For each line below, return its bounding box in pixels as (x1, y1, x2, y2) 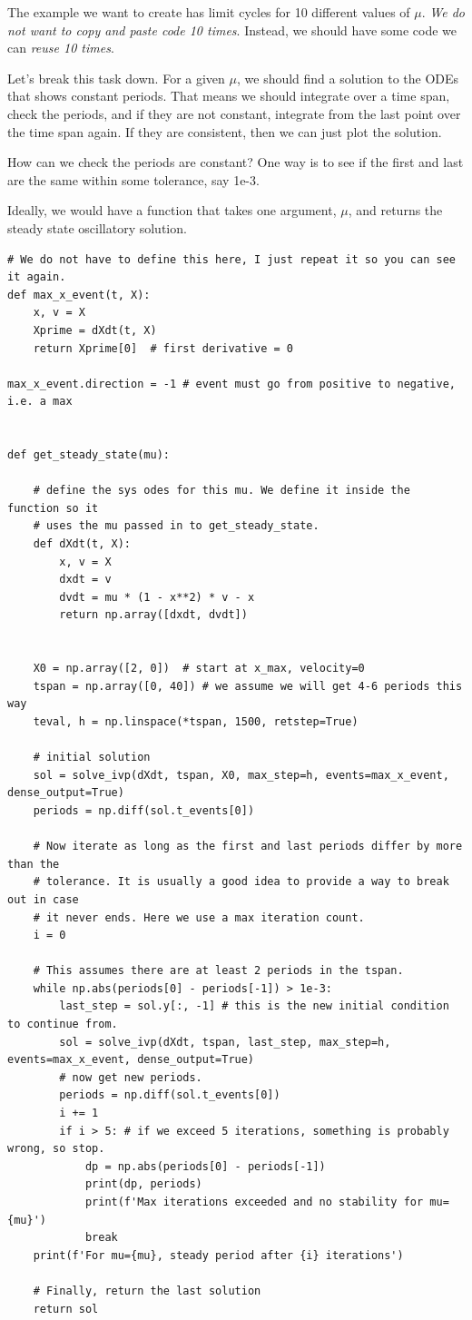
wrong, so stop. (7, 1142, 105, 1156)
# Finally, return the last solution (33, 1284, 261, 1297)
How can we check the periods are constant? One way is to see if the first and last (7, 153, 464, 172)
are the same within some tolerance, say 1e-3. (7, 170, 260, 189)
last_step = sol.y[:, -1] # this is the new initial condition (59, 1000, 449, 1013)
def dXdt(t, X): (33, 537, 132, 551)
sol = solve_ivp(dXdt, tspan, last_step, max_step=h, (59, 1035, 391, 1049)
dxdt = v (59, 573, 112, 586)
